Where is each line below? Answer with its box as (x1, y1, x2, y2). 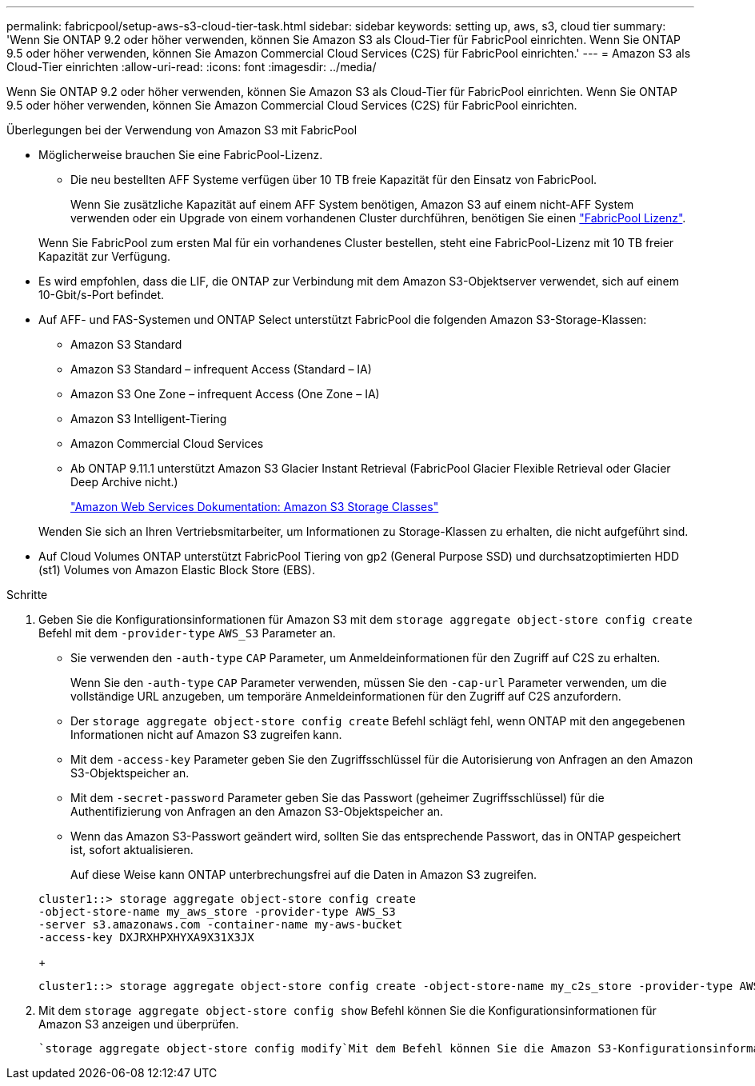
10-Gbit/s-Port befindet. (38, 288, 165, 301)
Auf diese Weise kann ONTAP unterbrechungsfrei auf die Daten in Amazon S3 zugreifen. (70, 868, 537, 881)
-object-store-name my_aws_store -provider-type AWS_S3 (38, 905, 396, 918)
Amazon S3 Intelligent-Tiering (70, 412, 227, 425)
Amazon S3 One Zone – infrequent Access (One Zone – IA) (70, 387, 380, 401)
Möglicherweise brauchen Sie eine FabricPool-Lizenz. (38, 148, 323, 162)
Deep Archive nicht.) (70, 475, 178, 489)
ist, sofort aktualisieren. (70, 843, 194, 856)
